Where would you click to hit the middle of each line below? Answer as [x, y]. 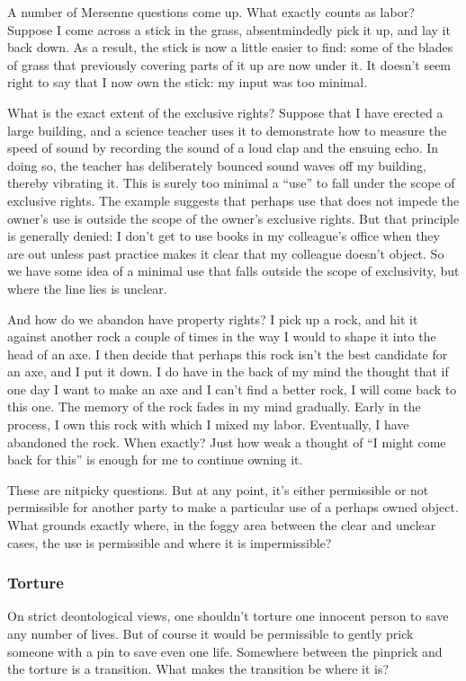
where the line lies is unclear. [87, 288]
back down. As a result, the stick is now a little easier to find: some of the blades [230, 47]
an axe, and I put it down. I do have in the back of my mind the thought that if [228, 371]
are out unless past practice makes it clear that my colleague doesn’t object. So [226, 253]
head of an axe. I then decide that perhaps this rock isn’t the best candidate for [228, 354]
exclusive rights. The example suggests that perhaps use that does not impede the [233, 200]
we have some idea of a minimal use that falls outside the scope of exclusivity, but [233, 271]
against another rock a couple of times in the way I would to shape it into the [222, 336]
